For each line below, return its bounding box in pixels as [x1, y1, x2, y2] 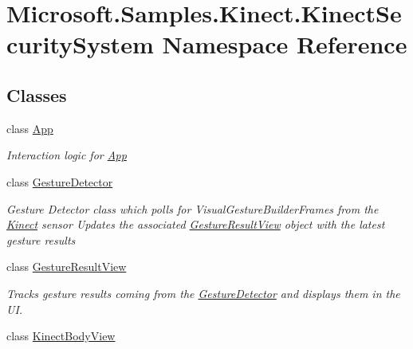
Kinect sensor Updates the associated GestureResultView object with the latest [6, 216, 385, 233]
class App [6, 120, 53, 136]
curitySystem [6, 28, 154, 61]
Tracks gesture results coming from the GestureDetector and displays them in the [6, 284, 400, 301]
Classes [6, 82, 67, 107]
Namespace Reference [162, 28, 407, 61]
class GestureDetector [6, 173, 113, 190]
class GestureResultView [6, 258, 127, 275]
